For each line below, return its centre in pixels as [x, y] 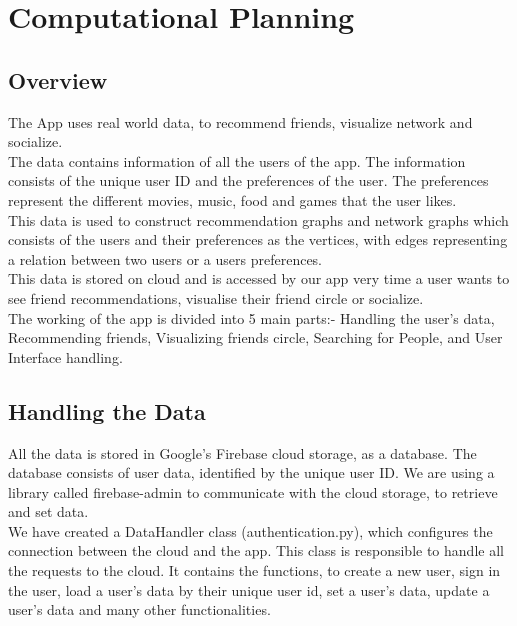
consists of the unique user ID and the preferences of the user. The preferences [248, 180]
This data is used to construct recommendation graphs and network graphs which [258, 219]
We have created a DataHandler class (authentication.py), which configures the [250, 530]
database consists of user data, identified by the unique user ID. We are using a [251, 472]
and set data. [48, 511]
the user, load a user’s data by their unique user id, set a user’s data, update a [249, 589]
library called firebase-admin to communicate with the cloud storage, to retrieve [253, 491]
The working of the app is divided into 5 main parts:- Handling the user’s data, [251, 317]
